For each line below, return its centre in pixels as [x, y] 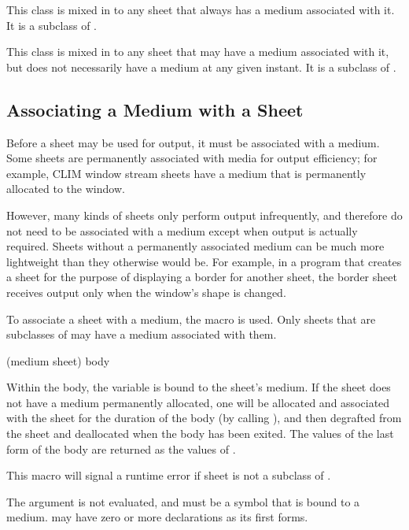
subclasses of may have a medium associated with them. [142, 334]
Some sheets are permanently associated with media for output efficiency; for [192, 158]
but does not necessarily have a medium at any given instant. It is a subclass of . [201, 67]
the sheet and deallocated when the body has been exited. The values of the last [200, 434]
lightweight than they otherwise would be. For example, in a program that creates [204, 261]
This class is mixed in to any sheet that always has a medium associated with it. [201, 9]
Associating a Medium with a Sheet [155, 109]
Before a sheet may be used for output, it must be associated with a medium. [193, 142]
